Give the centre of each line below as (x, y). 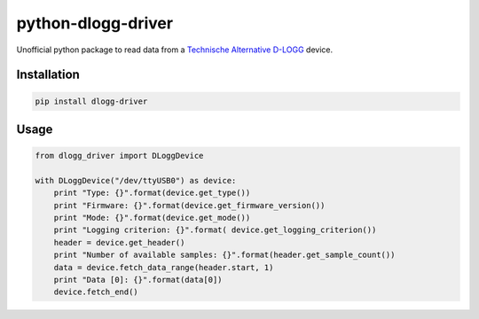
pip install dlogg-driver (91, 101)
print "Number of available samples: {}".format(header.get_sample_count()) (224, 255)
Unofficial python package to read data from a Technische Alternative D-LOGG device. (174, 50)
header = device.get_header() (119, 242)
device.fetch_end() (96, 292)
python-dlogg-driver (94, 23)
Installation (48, 75)
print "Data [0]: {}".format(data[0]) (138, 280)
